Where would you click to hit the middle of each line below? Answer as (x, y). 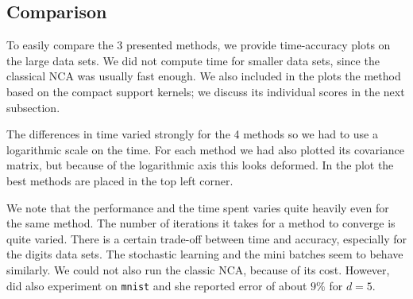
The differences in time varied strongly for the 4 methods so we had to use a (192, 134)
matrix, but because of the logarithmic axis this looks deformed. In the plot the (200, 165)
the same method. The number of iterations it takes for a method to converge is (201, 223)
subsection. (33, 107)
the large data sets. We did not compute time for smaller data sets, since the (193, 60)
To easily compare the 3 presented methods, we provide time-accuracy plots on (199, 45)
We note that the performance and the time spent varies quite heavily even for (198, 207)
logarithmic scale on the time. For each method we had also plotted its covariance (205, 149)
